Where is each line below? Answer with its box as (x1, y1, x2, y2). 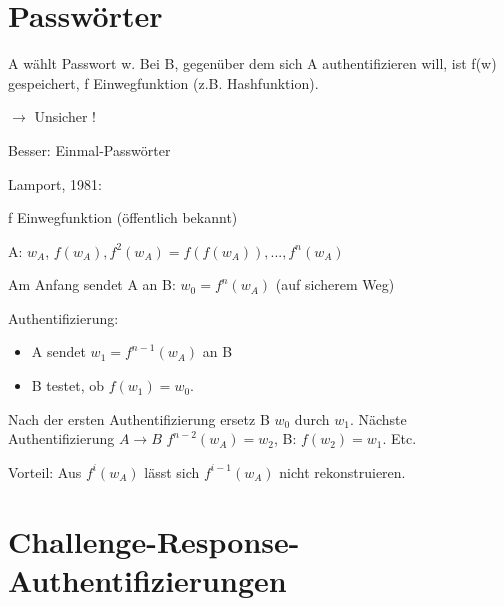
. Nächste (349, 408, 407, 429)
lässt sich (144, 461, 200, 482)
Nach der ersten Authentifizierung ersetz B (8, 408, 270, 429)
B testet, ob (31, 375, 104, 396)
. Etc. (382, 428, 417, 449)
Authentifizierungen (8, 559, 287, 600)
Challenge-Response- (8, 520, 300, 561)
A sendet (31, 341, 86, 362)
